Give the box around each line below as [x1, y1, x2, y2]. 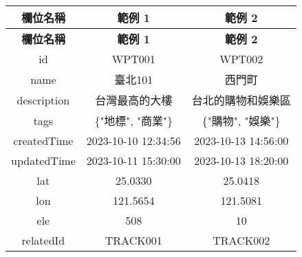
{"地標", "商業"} [94, 113, 173, 128]
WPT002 [219, 51, 263, 67]
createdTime [13, 133, 74, 148]
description [17, 91, 70, 108]
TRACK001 [105, 232, 162, 248]
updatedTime [11, 153, 76, 168]
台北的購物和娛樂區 [191, 92, 291, 108]
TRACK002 [213, 232, 270, 248]
